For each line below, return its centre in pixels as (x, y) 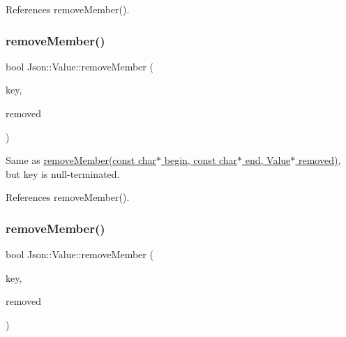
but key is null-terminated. (63, 173)
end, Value (268, 160)
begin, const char (201, 160)
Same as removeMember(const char (81, 160)
